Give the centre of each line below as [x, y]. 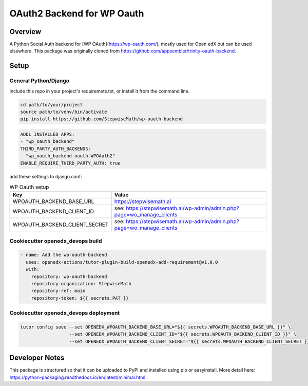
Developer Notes [37, 358]
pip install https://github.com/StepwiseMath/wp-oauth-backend [102, 119]
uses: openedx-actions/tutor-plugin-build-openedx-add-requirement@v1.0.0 [122, 262]
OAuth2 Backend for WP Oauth [77, 13]
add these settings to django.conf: [46, 176]
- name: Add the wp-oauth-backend [64, 255]
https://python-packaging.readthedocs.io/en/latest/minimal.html [78, 377]
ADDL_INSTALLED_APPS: [47, 134]
